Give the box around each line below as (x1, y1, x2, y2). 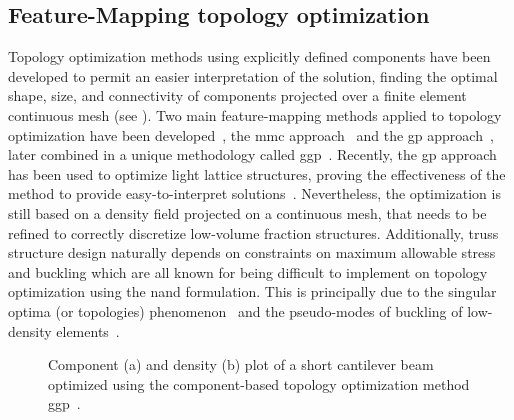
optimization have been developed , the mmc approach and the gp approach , (8, 124, 494, 145)
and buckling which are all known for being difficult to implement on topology (8, 261, 488, 282)
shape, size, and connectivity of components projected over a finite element (8, 85, 467, 106)
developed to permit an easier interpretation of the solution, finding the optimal (8, 65, 498, 86)
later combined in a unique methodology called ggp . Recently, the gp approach (8, 144, 497, 165)
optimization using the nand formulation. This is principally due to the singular (8, 281, 497, 302)
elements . (56, 320, 120, 341)
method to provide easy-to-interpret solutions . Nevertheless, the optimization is (8, 183, 501, 204)
